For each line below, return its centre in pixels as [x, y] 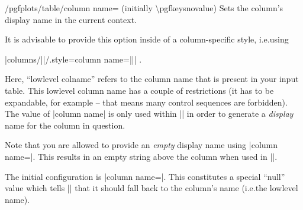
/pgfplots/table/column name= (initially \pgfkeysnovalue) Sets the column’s [144, 8]
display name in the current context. [71, 19]
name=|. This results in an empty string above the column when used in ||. [141, 156]
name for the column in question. [65, 125]
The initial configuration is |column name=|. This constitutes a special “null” [145, 176]
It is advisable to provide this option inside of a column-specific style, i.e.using [147, 39]
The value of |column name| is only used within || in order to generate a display [149, 114]
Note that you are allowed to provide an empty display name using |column [141, 145]
